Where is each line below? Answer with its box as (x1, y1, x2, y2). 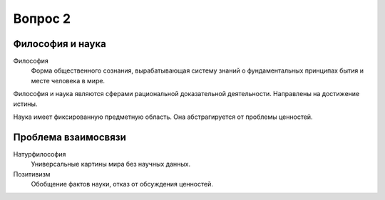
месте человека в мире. (31, 76, 106, 85)
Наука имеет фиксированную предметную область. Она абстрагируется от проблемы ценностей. (13, 112, 313, 121)
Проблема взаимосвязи (13, 131, 126, 143)
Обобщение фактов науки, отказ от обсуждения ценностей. (31, 180, 213, 189)
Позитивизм (13, 169, 51, 178)
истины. (13, 100, 38, 108)
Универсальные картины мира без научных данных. (31, 160, 191, 169)
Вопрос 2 (13, 11, 71, 26)
